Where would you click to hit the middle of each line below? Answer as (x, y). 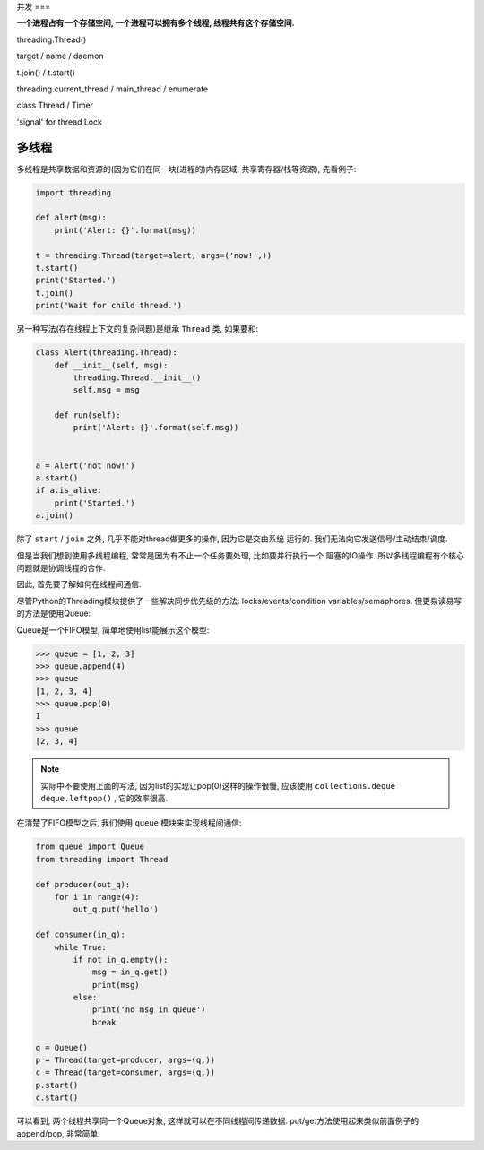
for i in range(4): (97, 897)
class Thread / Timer (55, 105)
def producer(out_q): (83, 884)
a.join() (55, 516)
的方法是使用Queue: (54, 613)
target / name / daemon (60, 56)
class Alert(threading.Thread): (107, 353)
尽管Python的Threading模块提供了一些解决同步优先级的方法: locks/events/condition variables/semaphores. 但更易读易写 (239, 601)
